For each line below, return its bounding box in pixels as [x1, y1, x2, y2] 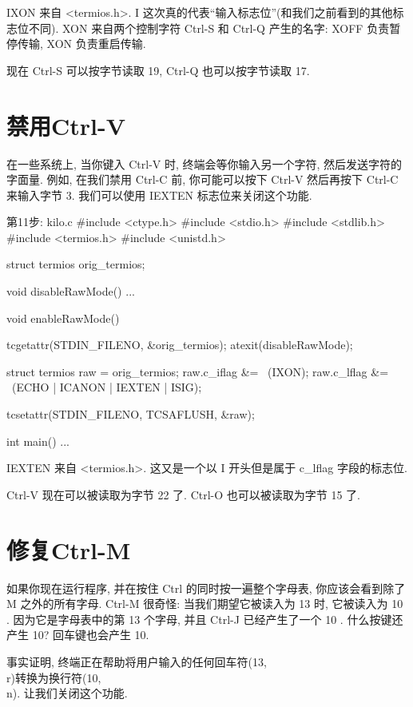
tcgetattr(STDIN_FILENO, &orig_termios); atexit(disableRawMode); [6, 336, 353, 353]
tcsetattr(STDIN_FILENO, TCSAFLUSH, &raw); [6, 406, 255, 423]
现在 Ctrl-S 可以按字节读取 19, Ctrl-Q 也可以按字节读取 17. [6, 62, 310, 78]
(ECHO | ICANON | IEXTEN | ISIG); [11, 379, 202, 395]
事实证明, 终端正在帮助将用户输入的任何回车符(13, [6, 653, 267, 669]
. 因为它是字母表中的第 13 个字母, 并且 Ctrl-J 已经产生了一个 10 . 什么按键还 [6, 610, 403, 627]
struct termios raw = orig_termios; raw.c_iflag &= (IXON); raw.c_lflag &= [6, 363, 389, 379]
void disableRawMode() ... [6, 283, 135, 300]
